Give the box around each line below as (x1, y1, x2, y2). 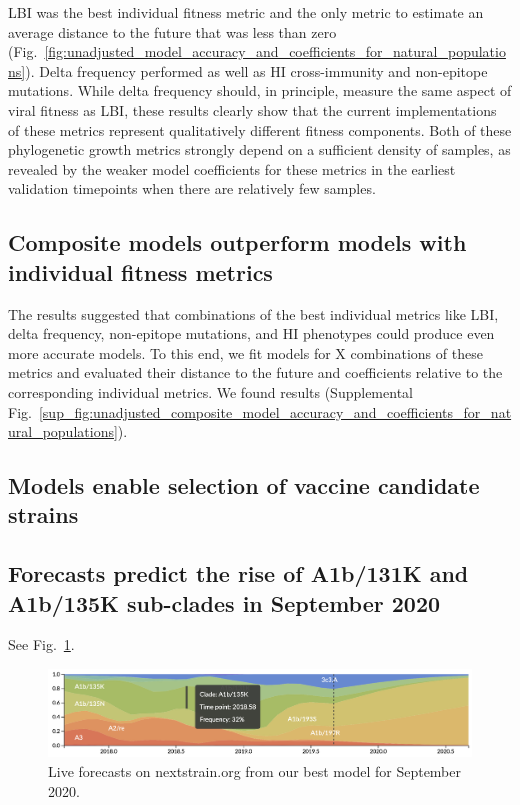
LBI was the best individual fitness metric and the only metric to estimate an (8, 2, 484, 22)
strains (8, 499, 79, 530)
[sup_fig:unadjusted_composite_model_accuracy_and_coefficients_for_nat (38, 401, 512, 422)
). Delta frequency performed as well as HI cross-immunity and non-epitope (25, 60, 488, 81)
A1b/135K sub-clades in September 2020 (8, 587, 441, 618)
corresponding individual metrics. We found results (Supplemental (8, 381, 413, 402)
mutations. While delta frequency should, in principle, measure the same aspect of (8, 80, 512, 101)
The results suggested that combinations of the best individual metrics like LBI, (8, 303, 499, 324)
